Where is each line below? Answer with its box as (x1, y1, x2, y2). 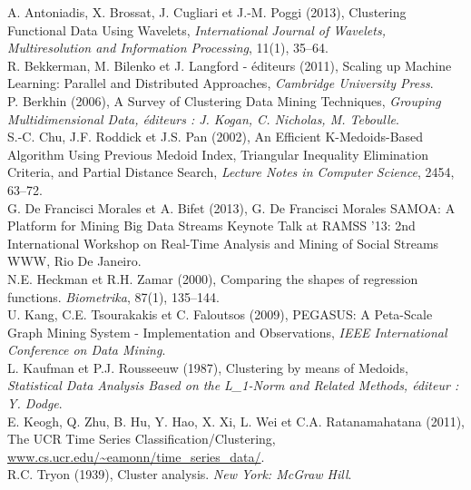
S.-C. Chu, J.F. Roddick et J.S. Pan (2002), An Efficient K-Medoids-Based (7, 127, 424, 146)
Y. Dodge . (7, 394, 63, 413)
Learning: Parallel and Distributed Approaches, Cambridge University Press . (7, 73, 434, 93)
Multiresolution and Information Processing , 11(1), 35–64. (7, 38, 329, 57)
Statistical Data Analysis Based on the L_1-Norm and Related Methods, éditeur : (7, 376, 459, 395)
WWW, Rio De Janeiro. (7, 251, 142, 270)
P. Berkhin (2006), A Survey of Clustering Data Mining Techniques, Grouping (7, 91, 441, 110)
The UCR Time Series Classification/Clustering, (7, 429, 276, 448)
